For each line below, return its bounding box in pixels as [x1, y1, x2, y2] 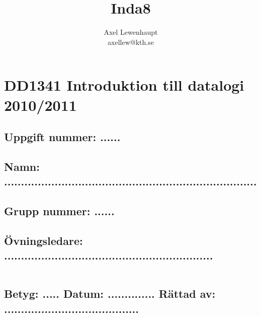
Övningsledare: [4, 232, 83, 248]
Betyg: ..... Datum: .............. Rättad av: [4, 286, 216, 301]
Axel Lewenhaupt [104, 27, 158, 37]
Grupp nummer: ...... [4, 203, 115, 219]
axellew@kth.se [108, 36, 154, 47]
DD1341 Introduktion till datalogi [4, 75, 244, 95]
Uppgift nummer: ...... [4, 129, 121, 145]
